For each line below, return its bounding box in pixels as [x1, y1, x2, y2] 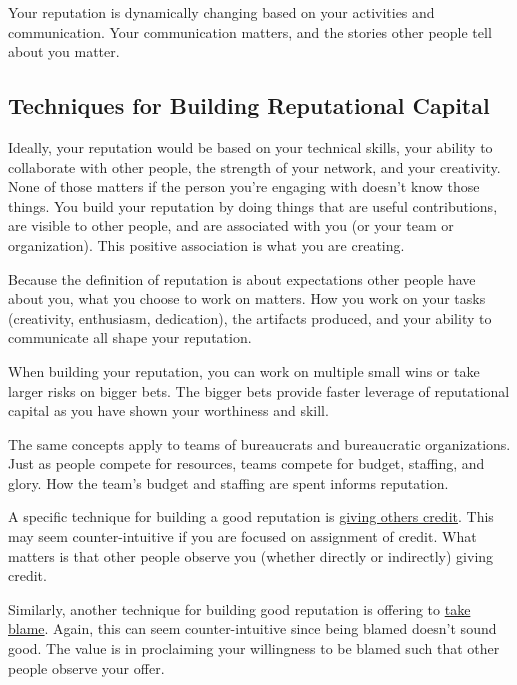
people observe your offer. [8, 657, 165, 678]
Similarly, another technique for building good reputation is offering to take [8, 598, 471, 619]
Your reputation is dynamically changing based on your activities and [8, 2, 435, 22]
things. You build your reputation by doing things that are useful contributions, [8, 195, 498, 216]
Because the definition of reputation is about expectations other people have [8, 268, 476, 289]
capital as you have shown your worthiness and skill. [8, 400, 329, 421]
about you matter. [8, 41, 120, 62]
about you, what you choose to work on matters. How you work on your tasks [8, 288, 486, 309]
